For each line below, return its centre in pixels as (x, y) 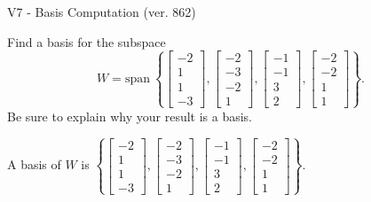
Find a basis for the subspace (87, 41)
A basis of (34, 164)
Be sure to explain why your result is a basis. (130, 116)
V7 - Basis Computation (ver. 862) (102, 12)
